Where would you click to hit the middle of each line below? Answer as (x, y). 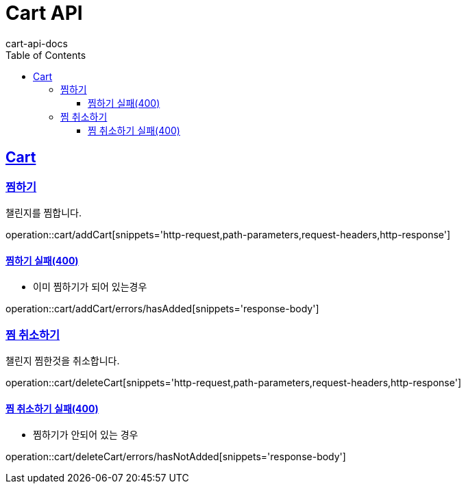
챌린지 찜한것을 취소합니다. (63, 360)
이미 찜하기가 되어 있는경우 (90, 287)
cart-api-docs (37, 43)
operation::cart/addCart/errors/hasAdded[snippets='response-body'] (162, 309)
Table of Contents (46, 55)
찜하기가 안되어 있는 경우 (86, 435)
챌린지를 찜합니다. (44, 212)
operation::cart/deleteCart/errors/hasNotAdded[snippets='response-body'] (176, 457)
